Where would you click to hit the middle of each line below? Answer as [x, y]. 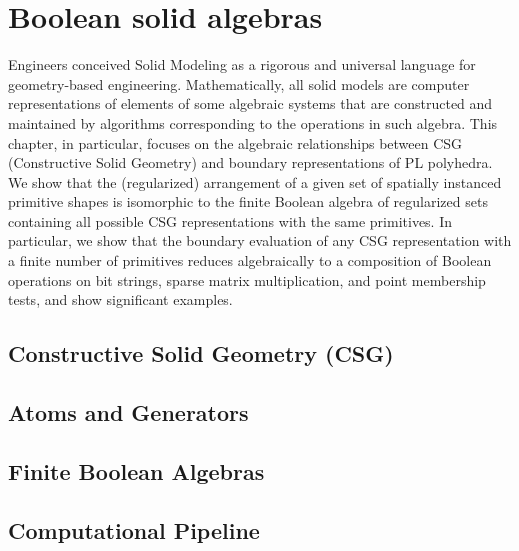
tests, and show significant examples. [120, 299]
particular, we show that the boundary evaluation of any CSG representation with [260, 240]
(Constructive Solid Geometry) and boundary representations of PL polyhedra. [250, 162]
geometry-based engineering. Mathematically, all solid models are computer [239, 83]
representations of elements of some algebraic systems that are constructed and [250, 103]
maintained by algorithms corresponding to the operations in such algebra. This [253, 122]
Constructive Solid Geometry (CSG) [201, 353]
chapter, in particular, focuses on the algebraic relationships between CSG [235, 142]
